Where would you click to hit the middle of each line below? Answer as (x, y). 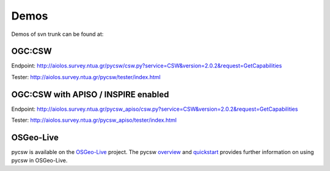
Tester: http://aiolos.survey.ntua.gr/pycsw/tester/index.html (86, 77)
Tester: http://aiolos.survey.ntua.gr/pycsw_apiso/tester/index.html (94, 120)
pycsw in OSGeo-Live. (39, 161)
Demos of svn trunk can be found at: (57, 34)
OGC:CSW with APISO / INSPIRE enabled (90, 94)
